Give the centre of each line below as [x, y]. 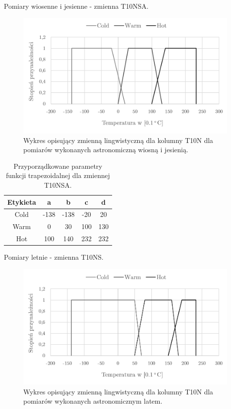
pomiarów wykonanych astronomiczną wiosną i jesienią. [106, 150]
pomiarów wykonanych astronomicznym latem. [93, 401]
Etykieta [22, 202]
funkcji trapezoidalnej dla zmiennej [58, 175]
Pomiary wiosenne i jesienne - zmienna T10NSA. [76, 6]
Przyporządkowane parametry [58, 166]
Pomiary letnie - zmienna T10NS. [54, 257]
